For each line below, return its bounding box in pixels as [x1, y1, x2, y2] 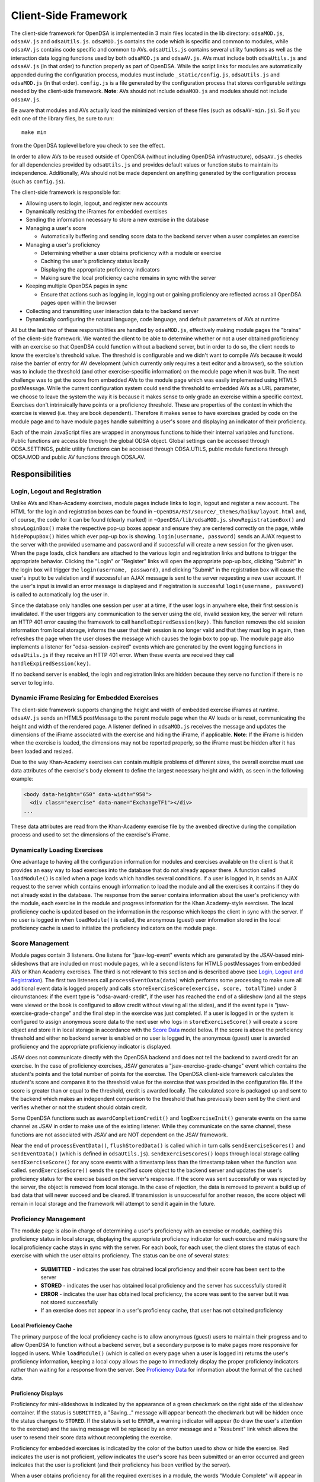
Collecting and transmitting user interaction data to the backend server [25, 307, 199, 314]
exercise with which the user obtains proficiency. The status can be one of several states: [11, 1252, 231, 1259]
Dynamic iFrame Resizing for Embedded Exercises [11, 694, 159, 702]
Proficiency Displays [11, 1390, 63, 1397]
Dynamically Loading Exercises [11, 845, 104, 854]
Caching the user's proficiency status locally [40, 258, 149, 265]
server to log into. [11, 679, 55, 686]
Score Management [11, 940, 69, 948]
